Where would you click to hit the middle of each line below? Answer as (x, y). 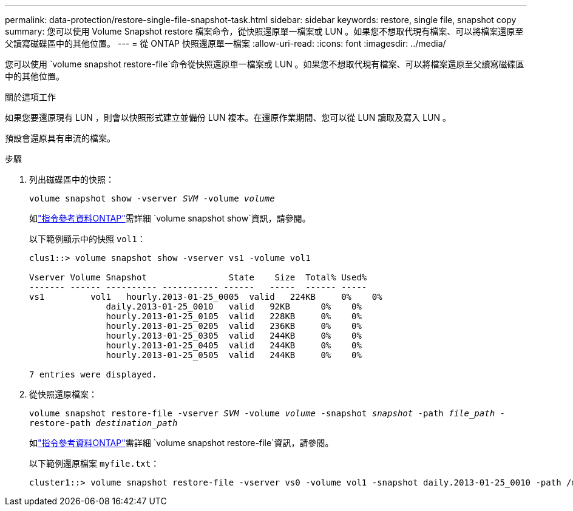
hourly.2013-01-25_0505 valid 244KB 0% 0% (234, 355)
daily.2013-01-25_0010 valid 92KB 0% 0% (234, 306)
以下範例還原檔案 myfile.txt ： (94, 463)
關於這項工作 (30, 97)
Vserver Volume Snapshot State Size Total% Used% (198, 277)
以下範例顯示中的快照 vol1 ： (87, 239)
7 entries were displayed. (93, 374)
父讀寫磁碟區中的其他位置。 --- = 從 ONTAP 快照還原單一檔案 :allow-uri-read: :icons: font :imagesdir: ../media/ (225, 43)
